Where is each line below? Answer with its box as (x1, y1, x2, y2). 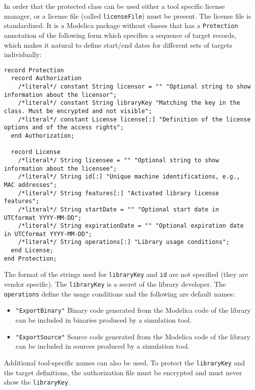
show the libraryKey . (4, 377, 70, 387)
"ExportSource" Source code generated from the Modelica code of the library (15, 331, 251, 341)
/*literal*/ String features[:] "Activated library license (18, 189, 219, 197)
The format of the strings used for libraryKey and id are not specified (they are (4, 269, 248, 279)
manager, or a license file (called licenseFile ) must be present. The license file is (4, 10, 251, 21)
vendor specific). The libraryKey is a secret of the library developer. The (4, 279, 226, 289)
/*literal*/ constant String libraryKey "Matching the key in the (18, 99, 240, 107)
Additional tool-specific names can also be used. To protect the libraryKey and (4, 357, 245, 367)
